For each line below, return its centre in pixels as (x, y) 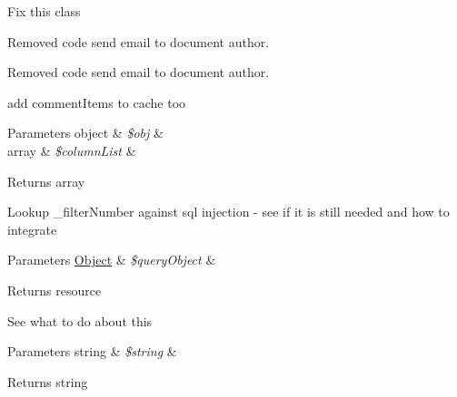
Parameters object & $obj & (85, 133)
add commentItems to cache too (97, 102)
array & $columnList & (72, 150)
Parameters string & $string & (92, 351)
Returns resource (55, 290)
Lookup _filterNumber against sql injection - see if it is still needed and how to (228, 212)
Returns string (48, 381)
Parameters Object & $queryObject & (112, 260)
